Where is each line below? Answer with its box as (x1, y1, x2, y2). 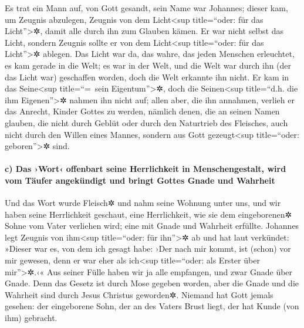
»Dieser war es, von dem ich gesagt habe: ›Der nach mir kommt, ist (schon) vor (5, 242, 291, 255)
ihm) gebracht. (5, 312, 58, 324)
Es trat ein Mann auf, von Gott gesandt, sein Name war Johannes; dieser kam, (5, 2, 288, 13)
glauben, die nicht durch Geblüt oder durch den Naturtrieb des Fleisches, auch (5, 116, 288, 129)
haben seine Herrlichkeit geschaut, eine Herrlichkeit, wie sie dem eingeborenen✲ (5, 208, 292, 220)
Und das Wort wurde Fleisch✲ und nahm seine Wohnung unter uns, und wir (5, 197, 281, 209)
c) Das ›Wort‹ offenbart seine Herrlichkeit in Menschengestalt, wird (5, 163, 286, 175)
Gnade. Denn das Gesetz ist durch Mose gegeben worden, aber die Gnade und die (5, 277, 299, 289)
